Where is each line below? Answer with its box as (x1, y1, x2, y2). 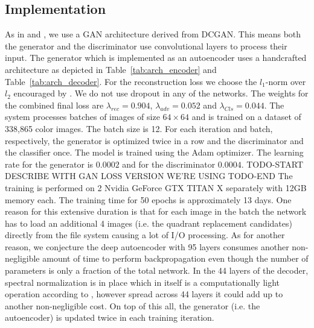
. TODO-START (241, 157, 303, 170)
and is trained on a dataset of (191, 110, 301, 123)
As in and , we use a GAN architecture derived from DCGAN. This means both (5, 28, 301, 40)
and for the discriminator (122, 157, 216, 170)
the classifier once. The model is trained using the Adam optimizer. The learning (5, 146, 304, 159)
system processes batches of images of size (5, 110, 160, 123)
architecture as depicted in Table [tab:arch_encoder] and (5, 63, 217, 75)
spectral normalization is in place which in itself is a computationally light (5, 276, 280, 288)
